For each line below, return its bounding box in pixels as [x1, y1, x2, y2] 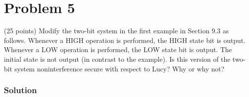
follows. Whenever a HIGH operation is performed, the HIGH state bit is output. [4, 35, 246, 45]
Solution [4, 84, 37, 96]
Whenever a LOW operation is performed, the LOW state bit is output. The [4, 44, 232, 55]
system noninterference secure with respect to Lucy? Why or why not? [14, 63, 225, 73]
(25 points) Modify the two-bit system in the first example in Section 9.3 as [4, 26, 229, 36]
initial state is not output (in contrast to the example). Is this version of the [4, 54, 231, 64]
